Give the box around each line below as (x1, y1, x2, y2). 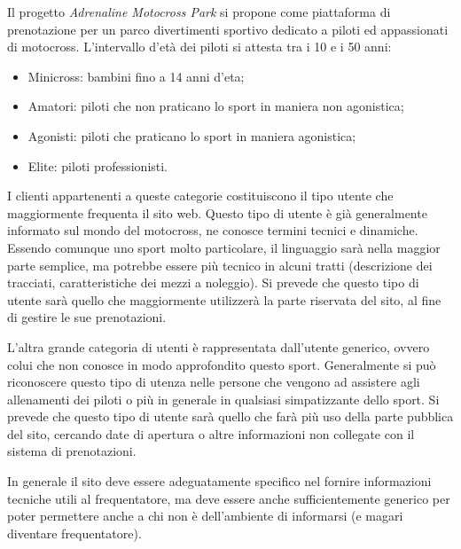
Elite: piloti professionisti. (27, 156, 168, 175)
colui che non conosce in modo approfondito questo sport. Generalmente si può (7, 355, 436, 373)
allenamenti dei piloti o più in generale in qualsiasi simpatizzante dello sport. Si (7, 389, 440, 408)
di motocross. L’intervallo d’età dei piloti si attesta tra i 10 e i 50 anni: (7, 37, 392, 56)
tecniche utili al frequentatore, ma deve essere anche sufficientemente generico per (7, 489, 450, 507)
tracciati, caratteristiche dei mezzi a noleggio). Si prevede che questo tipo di (7, 273, 419, 292)
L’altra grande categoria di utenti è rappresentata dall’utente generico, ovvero (7, 337, 430, 356)
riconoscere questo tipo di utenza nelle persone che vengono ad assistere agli (7, 373, 420, 391)
